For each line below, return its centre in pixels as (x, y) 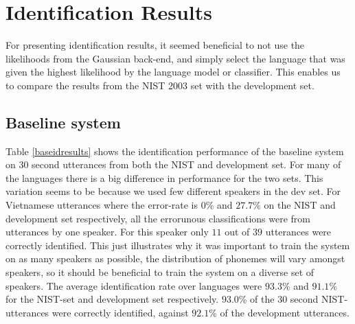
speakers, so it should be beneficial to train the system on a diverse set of (160, 272)
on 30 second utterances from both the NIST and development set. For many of (173, 164)
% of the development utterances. (279, 312)
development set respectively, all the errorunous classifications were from (158, 218)
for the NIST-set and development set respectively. (112, 299)
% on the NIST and (294, 205)
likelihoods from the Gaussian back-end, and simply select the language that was (175, 58)
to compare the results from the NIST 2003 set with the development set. (160, 85)
